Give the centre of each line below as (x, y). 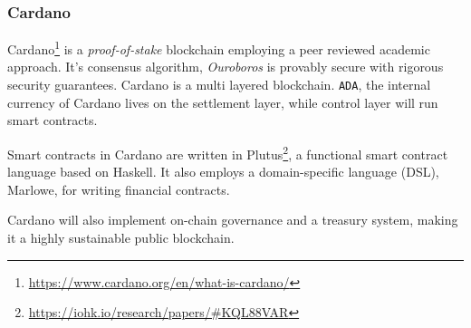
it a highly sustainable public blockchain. (121, 237)
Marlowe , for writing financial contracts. (119, 189)
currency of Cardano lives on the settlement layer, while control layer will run (223, 102)
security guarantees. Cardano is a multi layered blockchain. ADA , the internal (219, 85)
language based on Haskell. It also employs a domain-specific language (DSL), (223, 172)
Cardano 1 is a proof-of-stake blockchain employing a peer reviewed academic (219, 48)
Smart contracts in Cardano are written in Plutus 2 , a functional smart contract (228, 152)
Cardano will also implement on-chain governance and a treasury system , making (233, 220)
